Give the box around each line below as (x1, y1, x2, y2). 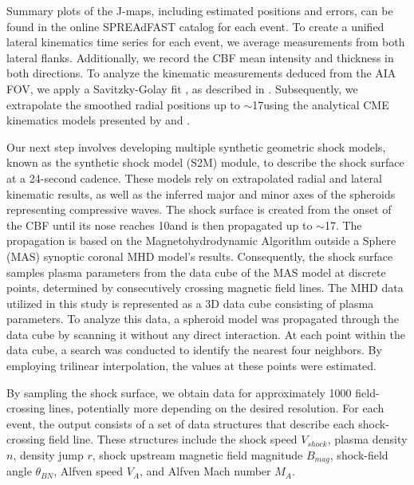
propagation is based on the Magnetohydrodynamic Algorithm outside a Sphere (6, 232, 396, 249)
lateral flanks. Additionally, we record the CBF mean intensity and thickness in (6, 49, 394, 65)
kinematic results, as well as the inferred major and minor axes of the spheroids (6, 185, 396, 202)
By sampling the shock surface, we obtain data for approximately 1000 (6, 384, 352, 400)
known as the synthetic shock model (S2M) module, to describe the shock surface (6, 154, 404, 171)
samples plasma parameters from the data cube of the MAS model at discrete (6, 263, 386, 280)
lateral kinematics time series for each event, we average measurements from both (6, 34, 405, 50)
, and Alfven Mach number (140, 463, 271, 479)
